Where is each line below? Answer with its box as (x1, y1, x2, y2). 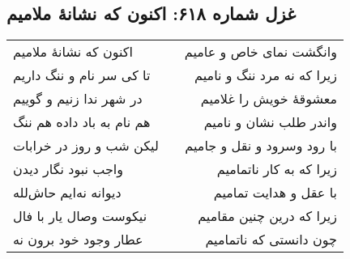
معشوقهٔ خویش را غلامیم (200, 89, 337, 108)
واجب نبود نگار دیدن (13, 159, 124, 179)
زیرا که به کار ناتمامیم (216, 159, 337, 179)
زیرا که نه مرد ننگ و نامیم (194, 66, 337, 85)
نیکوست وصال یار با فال (13, 206, 147, 226)
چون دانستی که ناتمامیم (205, 230, 337, 249)
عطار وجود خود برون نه (13, 230, 143, 249)
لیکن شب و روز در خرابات (13, 136, 159, 155)
